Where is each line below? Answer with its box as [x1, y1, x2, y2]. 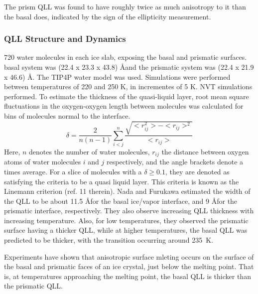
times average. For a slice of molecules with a [4, 166, 142, 176]
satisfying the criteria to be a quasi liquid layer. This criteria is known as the [4, 176, 239, 186]
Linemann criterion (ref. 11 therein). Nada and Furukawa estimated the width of [4, 186, 251, 196]
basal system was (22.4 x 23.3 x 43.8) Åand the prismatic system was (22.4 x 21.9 [4, 62, 254, 72]
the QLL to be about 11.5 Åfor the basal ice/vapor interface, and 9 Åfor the [4, 195, 238, 206]
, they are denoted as [165, 166, 230, 176]
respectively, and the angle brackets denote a [107, 156, 244, 167]
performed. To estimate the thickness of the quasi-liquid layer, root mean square [4, 91, 249, 101]
